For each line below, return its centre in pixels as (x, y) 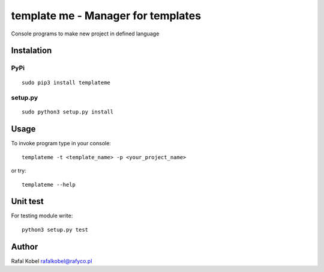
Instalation (31, 51)
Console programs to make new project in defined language (85, 34)
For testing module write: (42, 216)
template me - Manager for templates (106, 16)
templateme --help (49, 184)
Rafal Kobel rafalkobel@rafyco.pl (52, 261)
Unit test (28, 201)
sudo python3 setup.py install (68, 112)
